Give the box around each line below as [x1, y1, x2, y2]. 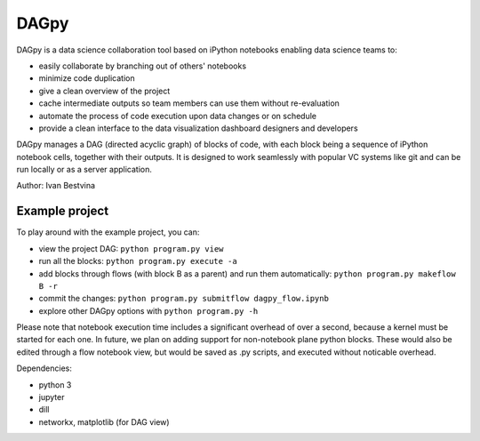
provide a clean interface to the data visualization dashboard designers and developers [38, 123, 359, 133]
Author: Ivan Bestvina [16, 180, 96, 191]
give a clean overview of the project [38, 85, 171, 96]
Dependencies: [16, 363, 73, 373]
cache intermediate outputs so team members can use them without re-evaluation [38, 98, 340, 108]
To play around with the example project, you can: [16, 227, 200, 237]
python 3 [38, 379, 72, 390]
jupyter [38, 392, 65, 403]
